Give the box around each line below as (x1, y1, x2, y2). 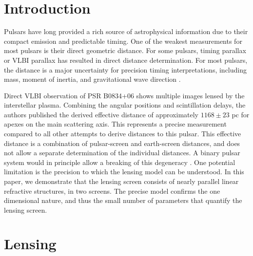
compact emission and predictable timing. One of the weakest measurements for (4, 36, 242, 46)
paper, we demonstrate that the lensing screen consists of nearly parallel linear (4, 176, 239, 186)
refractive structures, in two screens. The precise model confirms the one (4, 185, 220, 196)
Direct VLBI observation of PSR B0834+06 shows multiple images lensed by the (4, 90, 245, 100)
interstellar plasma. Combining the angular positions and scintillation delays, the (4, 100, 246, 110)
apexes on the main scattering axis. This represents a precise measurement (4, 119, 227, 129)
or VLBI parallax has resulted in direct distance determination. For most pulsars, (4, 55, 248, 65)
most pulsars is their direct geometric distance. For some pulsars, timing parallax (4, 45, 246, 55)
